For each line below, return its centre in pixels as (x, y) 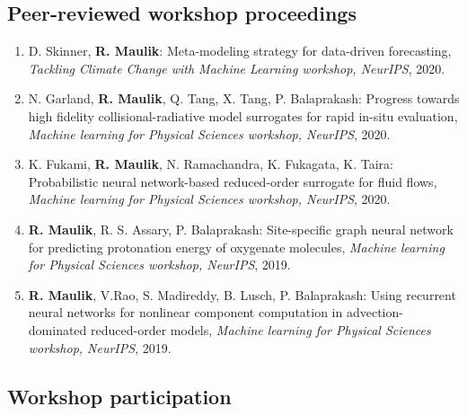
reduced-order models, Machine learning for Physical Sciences (261, 329)
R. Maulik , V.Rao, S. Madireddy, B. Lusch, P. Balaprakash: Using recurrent (242, 294)
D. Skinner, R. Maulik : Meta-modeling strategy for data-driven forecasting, (240, 51)
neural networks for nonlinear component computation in (185, 312)
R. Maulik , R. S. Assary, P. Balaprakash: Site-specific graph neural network (241, 229)
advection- (374, 312)
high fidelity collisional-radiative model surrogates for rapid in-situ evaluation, (243, 115)
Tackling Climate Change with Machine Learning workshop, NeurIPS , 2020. (237, 68)
